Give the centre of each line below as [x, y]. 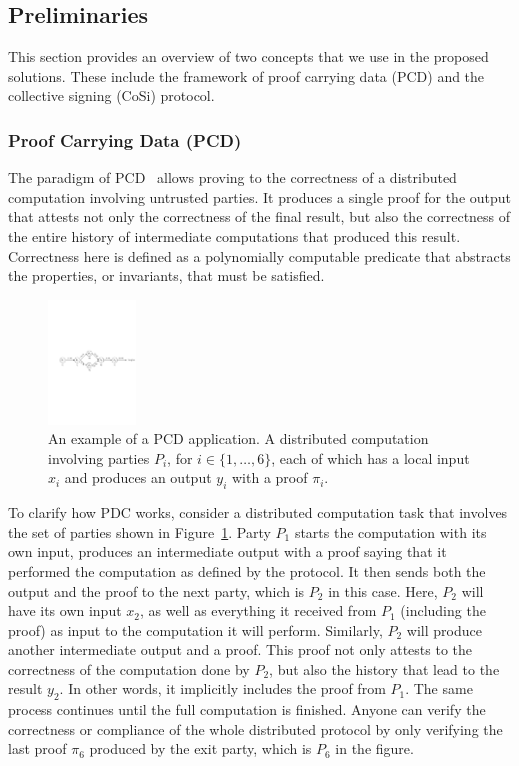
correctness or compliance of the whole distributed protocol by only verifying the [255, 728]
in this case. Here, [383, 590]
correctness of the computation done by [129, 668]
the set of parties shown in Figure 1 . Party [139, 531]
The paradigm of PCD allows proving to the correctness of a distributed [232, 177]
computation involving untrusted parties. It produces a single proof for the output [260, 196]
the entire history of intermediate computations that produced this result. [234, 235]
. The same [439, 688]
